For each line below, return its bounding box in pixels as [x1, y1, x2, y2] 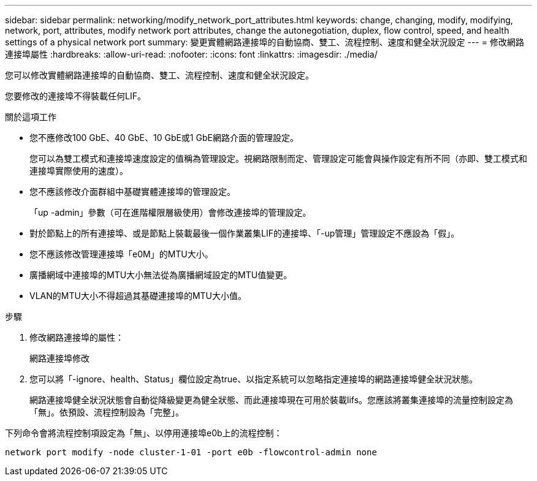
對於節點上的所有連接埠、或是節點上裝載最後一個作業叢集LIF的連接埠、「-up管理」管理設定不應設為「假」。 [29, 228, 460, 238]
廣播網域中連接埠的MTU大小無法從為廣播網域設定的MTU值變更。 [29, 270, 292, 280]
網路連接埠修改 [29, 353, 89, 363]
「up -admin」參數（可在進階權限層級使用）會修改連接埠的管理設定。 [29, 207, 311, 218]
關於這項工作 [5, 112, 56, 122]
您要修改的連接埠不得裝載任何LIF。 [5, 91, 146, 101]
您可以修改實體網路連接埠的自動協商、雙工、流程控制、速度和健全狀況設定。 [5, 70, 314, 80]
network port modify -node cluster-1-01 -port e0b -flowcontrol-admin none [5, 447, 377, 457]
